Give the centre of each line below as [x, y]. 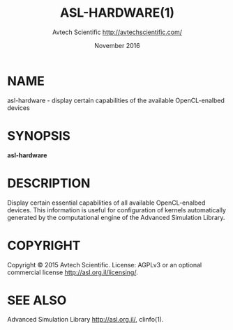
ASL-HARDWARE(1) [117, 13]
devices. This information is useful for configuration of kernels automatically [117, 210]
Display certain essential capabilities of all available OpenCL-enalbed [106, 203]
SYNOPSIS [39, 135]
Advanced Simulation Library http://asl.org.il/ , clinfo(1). [85, 320]
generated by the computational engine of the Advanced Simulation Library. [116, 217]
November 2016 [117, 45]
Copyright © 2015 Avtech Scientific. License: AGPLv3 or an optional [105, 265]
